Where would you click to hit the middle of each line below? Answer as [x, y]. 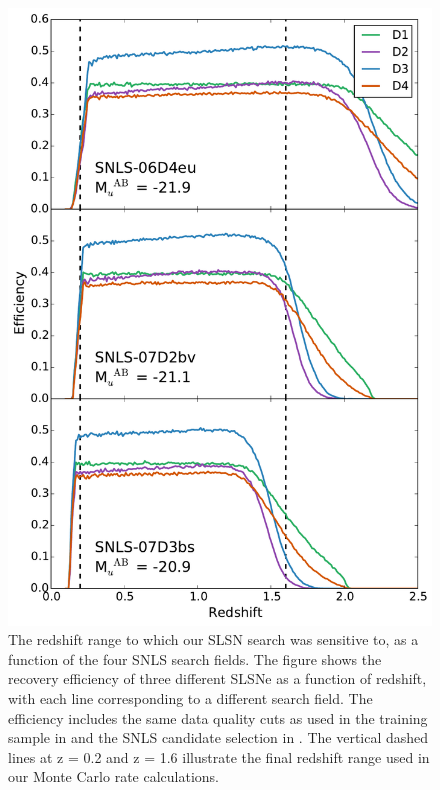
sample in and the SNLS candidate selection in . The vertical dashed [218, 737]
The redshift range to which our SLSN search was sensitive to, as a [213, 639]
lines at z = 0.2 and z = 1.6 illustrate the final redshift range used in [219, 756]
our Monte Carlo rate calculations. [113, 776]
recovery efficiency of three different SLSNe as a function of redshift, [217, 678]
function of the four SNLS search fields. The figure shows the [195, 658]
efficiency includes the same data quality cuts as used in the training [218, 717]
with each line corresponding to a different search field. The [190, 697]
